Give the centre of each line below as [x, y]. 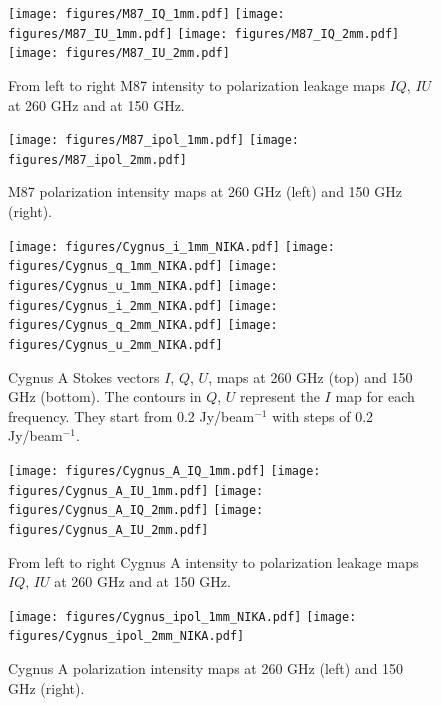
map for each [375, 396]
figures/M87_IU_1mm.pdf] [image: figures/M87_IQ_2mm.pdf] [204, 33]
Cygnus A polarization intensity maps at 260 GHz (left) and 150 [206, 668]
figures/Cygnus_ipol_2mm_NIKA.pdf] [126, 636]
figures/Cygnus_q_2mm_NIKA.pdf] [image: [143, 325]
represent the [280, 396]
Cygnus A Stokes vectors [84, 376]
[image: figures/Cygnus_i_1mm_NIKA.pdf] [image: [171, 246]
